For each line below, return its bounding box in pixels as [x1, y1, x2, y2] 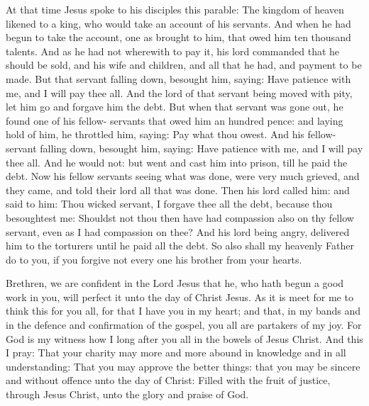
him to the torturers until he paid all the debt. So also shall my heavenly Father [6, 238, 354, 253]
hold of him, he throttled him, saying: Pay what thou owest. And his [6, 127, 304, 142]
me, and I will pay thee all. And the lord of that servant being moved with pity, [6, 85, 353, 100]
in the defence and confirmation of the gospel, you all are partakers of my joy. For [6, 317, 362, 332]
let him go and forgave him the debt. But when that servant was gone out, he [6, 99, 343, 114]
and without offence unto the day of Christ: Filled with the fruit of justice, [6, 373, 331, 388]
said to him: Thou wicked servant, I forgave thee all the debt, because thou [6, 196, 333, 211]
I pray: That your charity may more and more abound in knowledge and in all [6, 345, 346, 360]
